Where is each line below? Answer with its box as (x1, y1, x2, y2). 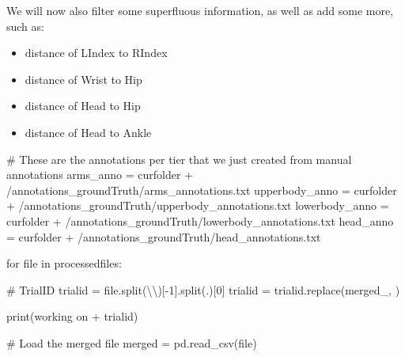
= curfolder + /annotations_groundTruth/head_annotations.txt (6, 228, 321, 245)
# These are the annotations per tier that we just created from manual (6, 150, 352, 167)
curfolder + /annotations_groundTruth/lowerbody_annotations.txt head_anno (6, 212, 394, 229)
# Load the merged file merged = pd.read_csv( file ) (6, 334, 257, 351)
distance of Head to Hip (25, 97, 141, 114)
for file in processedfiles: (6, 255, 122, 272)
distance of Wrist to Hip (25, 70, 142, 87)
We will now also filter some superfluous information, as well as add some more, (6, 2, 394, 18)
